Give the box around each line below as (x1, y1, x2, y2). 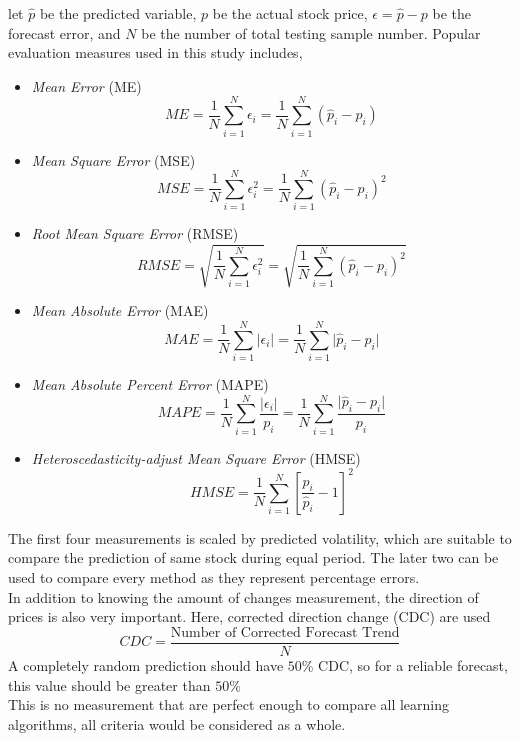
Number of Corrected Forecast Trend (170, 625, 400, 640)
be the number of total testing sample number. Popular (141, 22, 481, 43)
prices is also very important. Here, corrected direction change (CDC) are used (8, 606, 491, 627)
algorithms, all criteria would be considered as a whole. (8, 713, 346, 734)
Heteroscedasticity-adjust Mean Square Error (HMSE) (31, 447, 361, 468)
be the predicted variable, (39, 3, 197, 23)
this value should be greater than (8, 674, 211, 695)
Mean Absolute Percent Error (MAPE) (31, 374, 269, 395)
